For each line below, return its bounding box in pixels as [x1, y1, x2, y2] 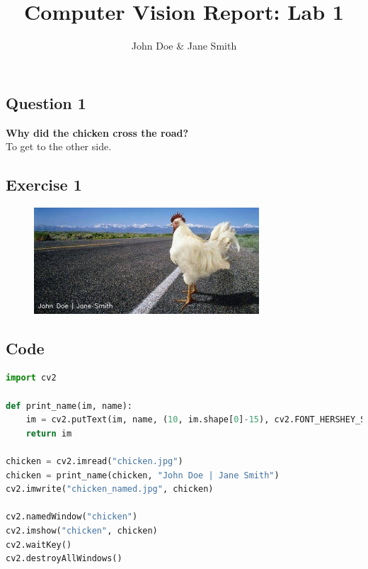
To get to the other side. [6, 139, 112, 154]
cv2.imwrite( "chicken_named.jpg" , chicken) [6, 484, 214, 495]
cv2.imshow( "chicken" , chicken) [6, 525, 158, 536]
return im [25, 428, 72, 439]
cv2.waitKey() [6, 539, 72, 550]
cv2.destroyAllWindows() [6, 553, 122, 564]
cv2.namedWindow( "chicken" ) [6, 512, 138, 522]
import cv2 [6, 373, 57, 383]
